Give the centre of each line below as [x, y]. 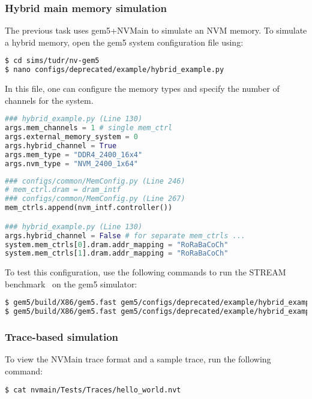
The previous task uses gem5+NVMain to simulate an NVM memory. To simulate [156, 30]
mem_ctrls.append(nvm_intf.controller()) [89, 208]
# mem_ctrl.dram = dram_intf [63, 190]
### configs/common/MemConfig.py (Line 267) [95, 199]
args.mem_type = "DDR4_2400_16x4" [74, 154]
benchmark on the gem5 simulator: [71, 283]
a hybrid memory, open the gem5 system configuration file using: [124, 42]
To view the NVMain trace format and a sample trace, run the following [138, 359]
